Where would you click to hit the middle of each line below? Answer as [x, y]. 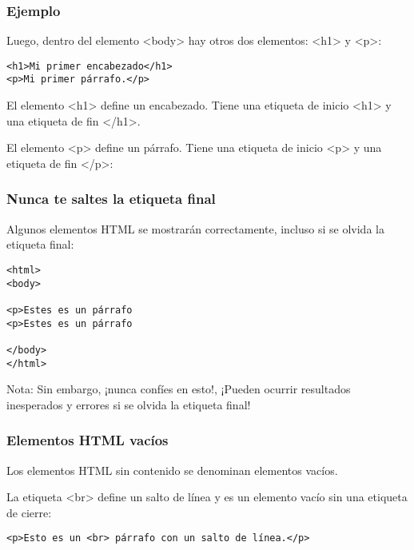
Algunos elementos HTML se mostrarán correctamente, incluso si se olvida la [195, 228]
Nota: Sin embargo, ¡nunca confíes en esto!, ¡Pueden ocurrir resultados [179, 389]
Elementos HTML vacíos [88, 440]
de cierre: [29, 512]
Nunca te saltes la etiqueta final [111, 199]
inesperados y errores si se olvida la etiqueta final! [129, 404]
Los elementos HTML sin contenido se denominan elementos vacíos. [172, 470]
